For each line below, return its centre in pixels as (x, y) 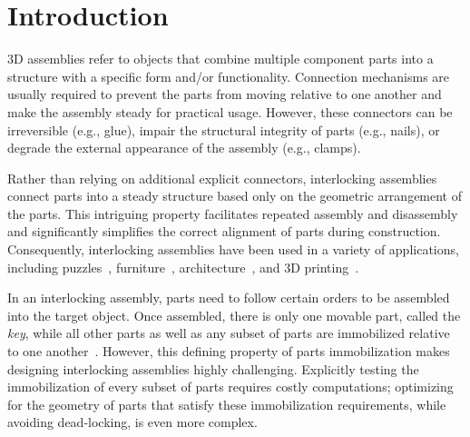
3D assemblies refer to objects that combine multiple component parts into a (220, 59)
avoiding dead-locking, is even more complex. (132, 422)
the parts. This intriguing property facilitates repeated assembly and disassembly (233, 213)
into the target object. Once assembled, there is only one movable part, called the (234, 315)
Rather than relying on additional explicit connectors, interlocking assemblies (222, 178)
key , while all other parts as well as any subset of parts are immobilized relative (229, 333)
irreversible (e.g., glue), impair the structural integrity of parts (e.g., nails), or (224, 129)
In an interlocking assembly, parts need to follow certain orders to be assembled (229, 298)
